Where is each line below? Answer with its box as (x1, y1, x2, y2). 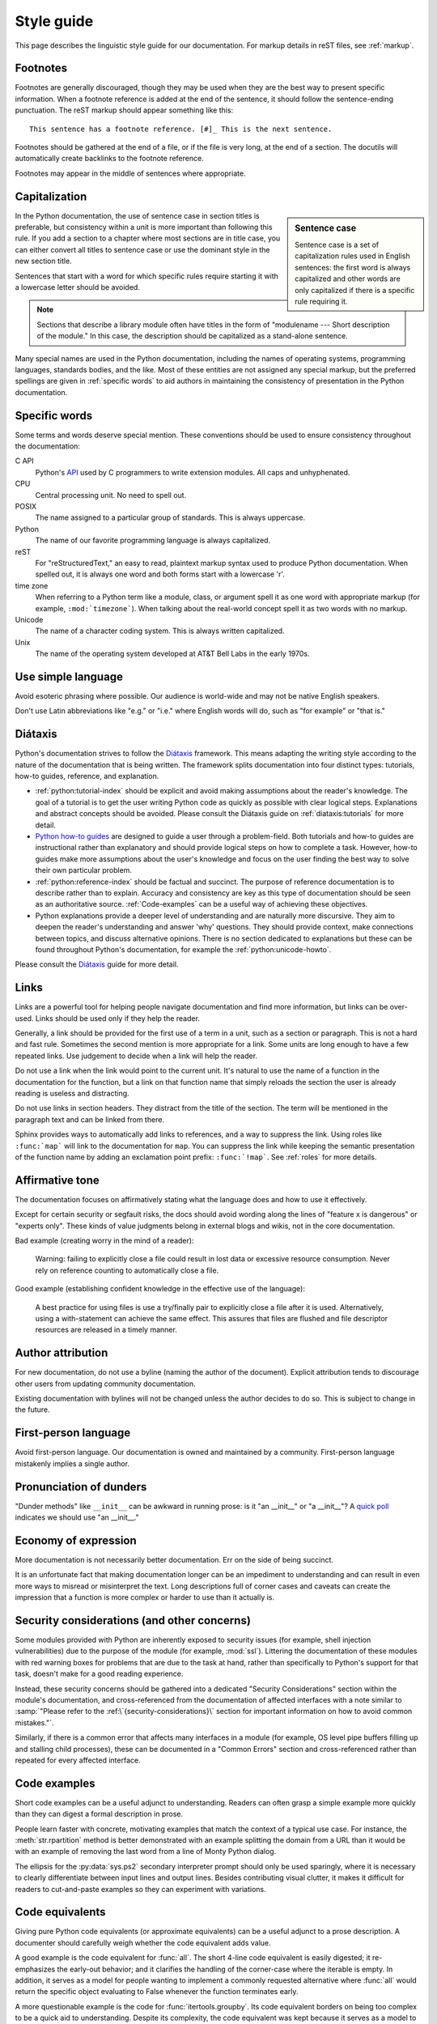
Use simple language (15, 670, 123, 683)
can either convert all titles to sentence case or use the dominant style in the (15, 244, 270, 254)
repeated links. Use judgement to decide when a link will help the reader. (15, 1051, 258, 1061)
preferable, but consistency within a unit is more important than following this (15, 223, 273, 232)
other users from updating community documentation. (15, 1379, 196, 1388)
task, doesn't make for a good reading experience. (15, 1669, 184, 1679)
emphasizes (15, 1964, 56, 1974)
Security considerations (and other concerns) (15, 1614, 251, 1627)
